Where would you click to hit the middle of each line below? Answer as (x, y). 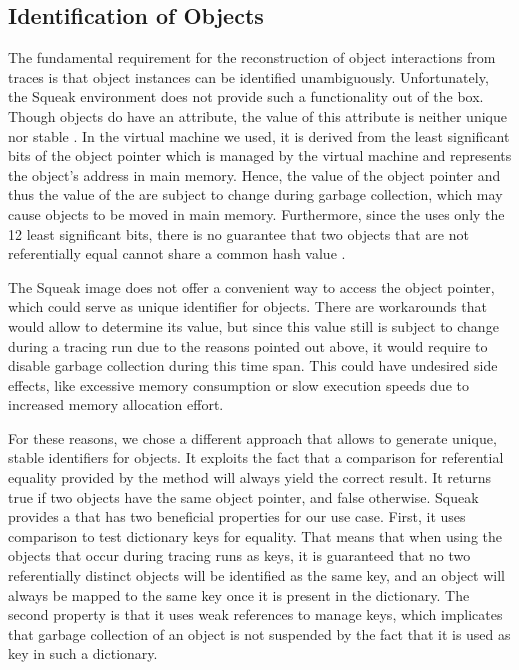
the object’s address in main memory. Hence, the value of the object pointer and (254, 174)
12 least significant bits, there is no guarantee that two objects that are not (238, 233)
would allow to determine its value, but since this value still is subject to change (253, 325)
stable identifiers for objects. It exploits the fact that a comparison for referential (256, 457)
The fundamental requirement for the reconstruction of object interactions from (252, 57)
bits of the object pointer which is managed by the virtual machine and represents (260, 155)
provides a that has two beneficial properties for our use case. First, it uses (237, 516)
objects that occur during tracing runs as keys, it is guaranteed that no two (239, 555)
